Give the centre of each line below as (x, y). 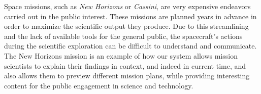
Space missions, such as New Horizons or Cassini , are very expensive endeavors (127, 6)
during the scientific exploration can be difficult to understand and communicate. (130, 46)
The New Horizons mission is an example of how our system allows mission (121, 55)
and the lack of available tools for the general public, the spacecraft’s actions (123, 36)
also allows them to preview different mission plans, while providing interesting (127, 76)
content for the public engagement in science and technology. (99, 85)
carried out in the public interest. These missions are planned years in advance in (130, 16)
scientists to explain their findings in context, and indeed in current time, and (125, 65)
